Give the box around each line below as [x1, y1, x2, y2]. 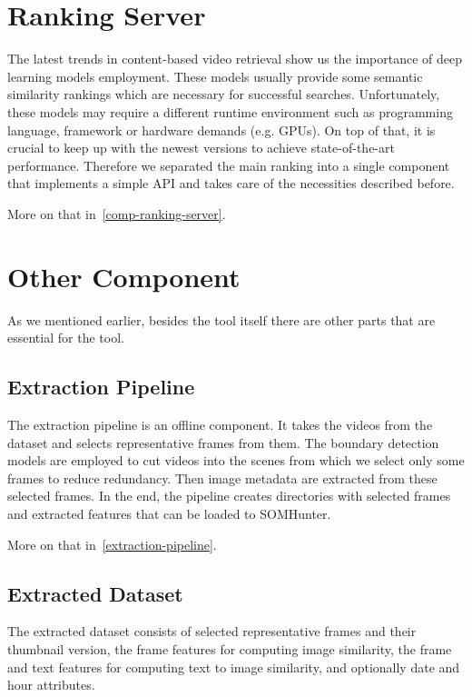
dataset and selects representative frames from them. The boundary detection [7, 433, 439, 452]
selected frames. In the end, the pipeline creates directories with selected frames [7, 486, 451, 505]
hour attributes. [7, 675, 95, 694]
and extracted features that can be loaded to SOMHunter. [7, 503, 331, 523]
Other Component [7, 257, 241, 294]
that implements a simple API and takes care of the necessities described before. [7, 174, 455, 193]
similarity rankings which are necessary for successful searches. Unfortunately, [7, 85, 440, 104]
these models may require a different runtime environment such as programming [7, 102, 453, 121]
